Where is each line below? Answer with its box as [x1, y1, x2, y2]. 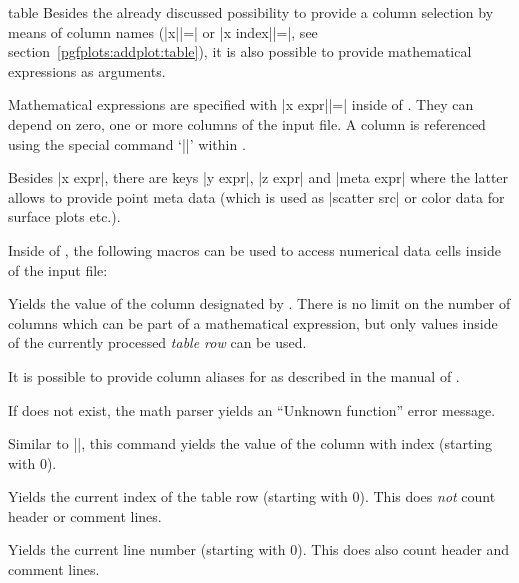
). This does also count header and [297, 539, 510, 560]
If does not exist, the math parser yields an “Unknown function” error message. [8, 399, 496, 420]
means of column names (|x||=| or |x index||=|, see [8, 21, 318, 42]
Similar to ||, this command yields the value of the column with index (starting [8, 433, 493, 454]
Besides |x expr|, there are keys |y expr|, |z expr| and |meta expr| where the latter [8, 167, 509, 188]
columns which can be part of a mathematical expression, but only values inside [8, 312, 498, 333]
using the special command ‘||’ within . [8, 133, 246, 154]
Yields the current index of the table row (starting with [8, 486, 348, 507]
